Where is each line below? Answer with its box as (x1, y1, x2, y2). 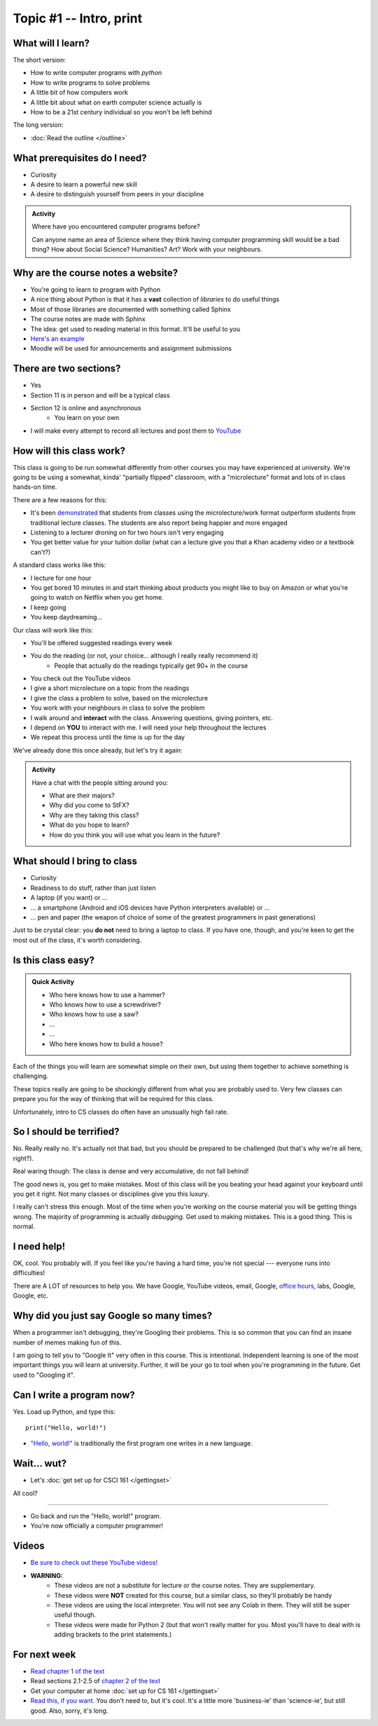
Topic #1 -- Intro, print (13, 11, 143, 26)
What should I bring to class (13, 856, 138, 868)
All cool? (13, 1489, 38, 1497)
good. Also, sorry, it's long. (30, 1706, 108, 1715)
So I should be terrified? (13, 1126, 120, 1138)
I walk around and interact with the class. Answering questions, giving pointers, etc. (30, 713, 273, 722)
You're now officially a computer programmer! (30, 1522, 164, 1530)
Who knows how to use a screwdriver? (49, 1000, 161, 1009)
